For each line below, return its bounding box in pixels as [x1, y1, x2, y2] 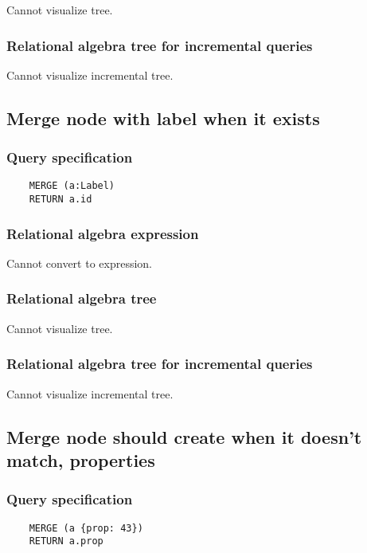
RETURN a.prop [29, 535, 103, 547]
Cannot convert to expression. [6, 254, 153, 271]
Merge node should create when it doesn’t [6, 424, 362, 449]
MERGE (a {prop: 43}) [29, 522, 143, 534]
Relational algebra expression [6, 223, 199, 243]
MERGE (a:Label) [29, 180, 115, 192]
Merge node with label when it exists [6, 105, 320, 130]
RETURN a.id [29, 194, 92, 206]
